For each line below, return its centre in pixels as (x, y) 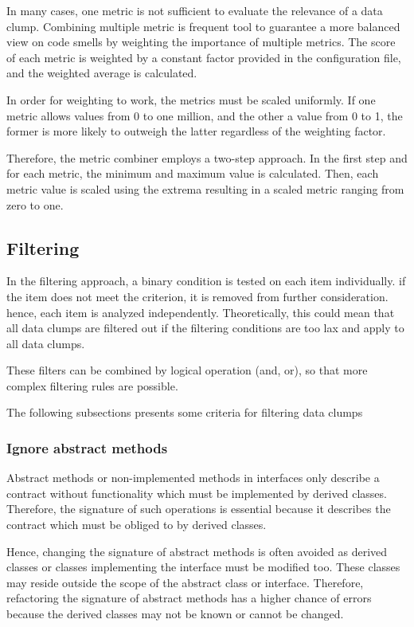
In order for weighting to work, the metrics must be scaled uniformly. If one (191, 99)
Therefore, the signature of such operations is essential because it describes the (199, 509)
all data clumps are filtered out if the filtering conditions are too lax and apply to (205, 328)
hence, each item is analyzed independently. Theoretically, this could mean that (201, 312)
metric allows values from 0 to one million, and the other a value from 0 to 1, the (205, 115)
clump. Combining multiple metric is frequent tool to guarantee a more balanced (203, 26)
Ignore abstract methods (87, 448)
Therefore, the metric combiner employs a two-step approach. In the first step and (207, 157)
